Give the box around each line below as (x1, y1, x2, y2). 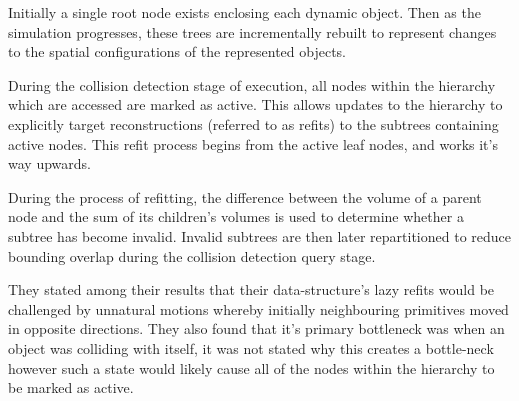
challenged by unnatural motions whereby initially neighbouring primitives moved (8, 298, 509, 319)
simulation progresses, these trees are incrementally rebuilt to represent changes (8, 21, 497, 42)
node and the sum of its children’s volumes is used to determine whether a (8, 206, 464, 227)
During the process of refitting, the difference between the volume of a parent (8, 186, 482, 207)
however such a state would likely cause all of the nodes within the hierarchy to (8, 357, 495, 378)
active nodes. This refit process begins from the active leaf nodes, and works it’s (8, 133, 498, 154)
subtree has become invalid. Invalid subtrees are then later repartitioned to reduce (8, 225, 512, 246)
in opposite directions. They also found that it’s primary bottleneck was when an (8, 318, 505, 339)
